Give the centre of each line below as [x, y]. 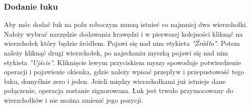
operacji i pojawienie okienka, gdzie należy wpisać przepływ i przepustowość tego [124, 72]
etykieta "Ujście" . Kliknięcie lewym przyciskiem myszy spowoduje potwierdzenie [123, 62]
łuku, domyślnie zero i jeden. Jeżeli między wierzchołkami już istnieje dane [115, 81]
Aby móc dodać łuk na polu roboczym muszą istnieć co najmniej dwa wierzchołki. [126, 24]
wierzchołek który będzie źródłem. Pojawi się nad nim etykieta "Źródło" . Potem [122, 43]
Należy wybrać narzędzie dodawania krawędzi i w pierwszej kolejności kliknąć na [123, 34]
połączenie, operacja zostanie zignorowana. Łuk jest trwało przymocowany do [119, 90]
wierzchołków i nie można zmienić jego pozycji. [74, 100]
